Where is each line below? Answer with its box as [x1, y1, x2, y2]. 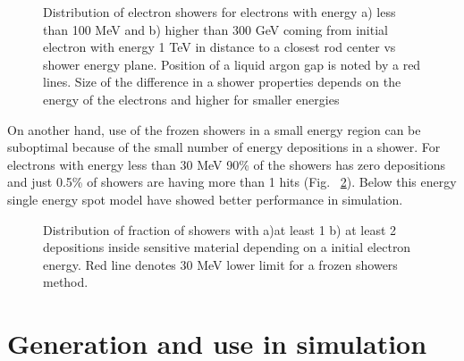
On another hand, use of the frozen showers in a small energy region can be [7, 120, 421, 139]
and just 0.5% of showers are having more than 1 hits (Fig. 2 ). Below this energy [7, 172, 457, 191]
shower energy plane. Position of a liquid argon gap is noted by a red [43, 55, 421, 73]
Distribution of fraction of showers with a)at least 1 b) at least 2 [43, 220, 397, 239]
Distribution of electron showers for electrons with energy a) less [43, 3, 396, 21]
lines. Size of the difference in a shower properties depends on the [43, 72, 401, 91]
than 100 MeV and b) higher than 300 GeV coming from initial [43, 20, 388, 38]
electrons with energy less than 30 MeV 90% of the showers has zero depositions [7, 155, 445, 173]
